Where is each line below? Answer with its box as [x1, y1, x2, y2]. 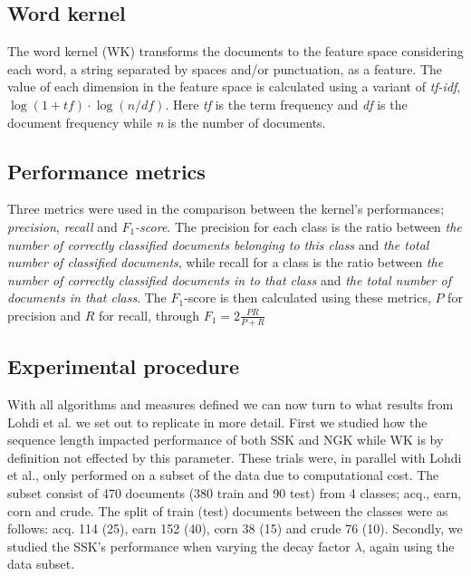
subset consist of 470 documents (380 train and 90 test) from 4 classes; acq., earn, [7, 483, 462, 502]
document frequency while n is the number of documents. [7, 112, 326, 131]
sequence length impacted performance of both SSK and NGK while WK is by [7, 430, 444, 449]
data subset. [7, 554, 75, 573]
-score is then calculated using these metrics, [184, 288, 431, 307]
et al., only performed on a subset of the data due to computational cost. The [7, 466, 439, 485]
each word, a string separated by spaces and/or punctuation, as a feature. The [7, 59, 443, 78]
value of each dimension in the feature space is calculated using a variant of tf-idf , [7, 77, 461, 96]
